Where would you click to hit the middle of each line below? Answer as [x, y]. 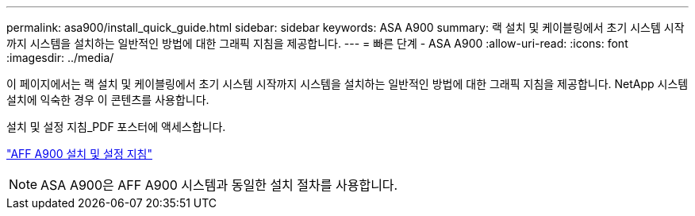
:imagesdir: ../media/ [60, 58]
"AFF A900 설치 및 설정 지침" [79, 154]
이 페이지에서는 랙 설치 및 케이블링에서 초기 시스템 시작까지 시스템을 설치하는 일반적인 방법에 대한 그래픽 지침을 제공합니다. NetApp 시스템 [347, 84]
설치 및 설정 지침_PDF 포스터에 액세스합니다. [116, 127]
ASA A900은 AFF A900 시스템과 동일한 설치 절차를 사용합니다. [219, 185]
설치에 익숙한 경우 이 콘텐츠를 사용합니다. [108, 100]
